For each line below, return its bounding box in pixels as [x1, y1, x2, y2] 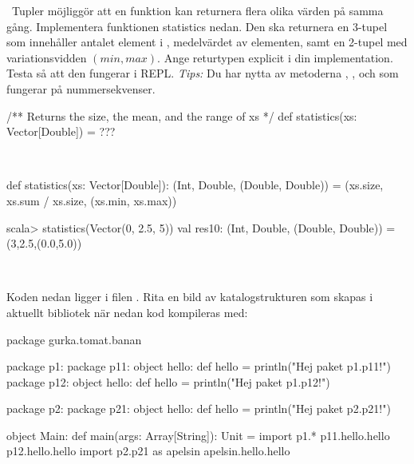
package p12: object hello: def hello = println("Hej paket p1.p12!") [6, 373, 330, 390]
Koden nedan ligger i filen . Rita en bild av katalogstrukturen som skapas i [6, 288, 373, 305]
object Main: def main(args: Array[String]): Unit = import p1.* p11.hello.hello [6, 426, 390, 443]
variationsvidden [6, 49, 87, 65]
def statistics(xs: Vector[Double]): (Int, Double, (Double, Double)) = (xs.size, [6, 176, 384, 193]
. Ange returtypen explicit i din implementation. [157, 49, 393, 65]
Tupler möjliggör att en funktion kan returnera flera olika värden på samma [11, 2, 384, 18]
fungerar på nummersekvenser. [6, 80, 156, 97]
